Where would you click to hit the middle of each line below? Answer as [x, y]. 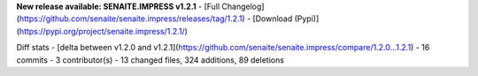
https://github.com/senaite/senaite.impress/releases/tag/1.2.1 [131, 19]
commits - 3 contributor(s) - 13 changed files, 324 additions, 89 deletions [150, 60]
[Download [273, 19]
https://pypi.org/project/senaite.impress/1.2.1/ [102, 31]
